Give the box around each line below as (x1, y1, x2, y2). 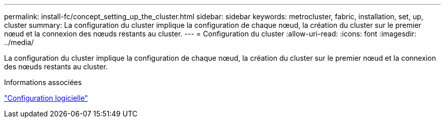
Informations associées (4, 78, 82, 87)
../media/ (4, 38, 34, 47)
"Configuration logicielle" (4, 94, 88, 102)
